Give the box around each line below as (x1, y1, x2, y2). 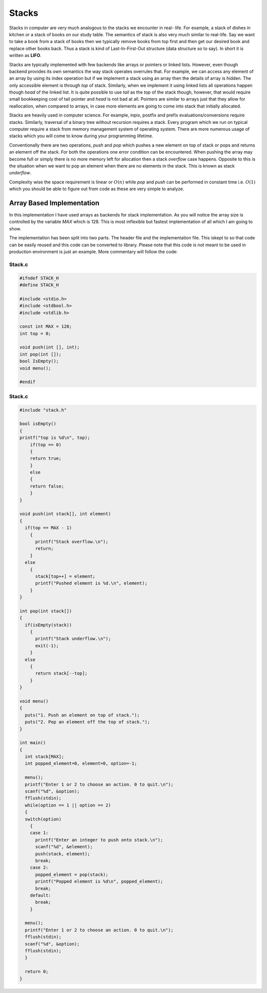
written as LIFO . (9, 53, 42, 58)
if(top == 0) (30, 441, 62, 447)
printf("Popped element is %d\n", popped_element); (35, 879, 163, 884)
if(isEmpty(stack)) (25, 622, 72, 628)
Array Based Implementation (9, 199, 100, 207)
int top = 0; (19, 331, 51, 336)
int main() (19, 740, 46, 746)
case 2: (30, 865, 49, 871)
